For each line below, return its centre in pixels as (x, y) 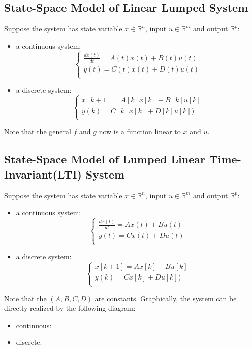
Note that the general (38, 132)
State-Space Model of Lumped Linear (105, 159)
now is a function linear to (140, 132)
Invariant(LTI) (43, 174)
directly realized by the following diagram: (70, 308)
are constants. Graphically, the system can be (166, 298)
